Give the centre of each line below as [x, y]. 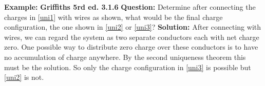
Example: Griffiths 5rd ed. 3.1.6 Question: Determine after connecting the [130, 7]
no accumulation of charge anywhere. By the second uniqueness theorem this [125, 57]
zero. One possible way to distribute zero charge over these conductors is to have [131, 47]
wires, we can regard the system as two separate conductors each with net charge [132, 37]
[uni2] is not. [24, 77]
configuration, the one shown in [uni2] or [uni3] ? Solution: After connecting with [133, 27]
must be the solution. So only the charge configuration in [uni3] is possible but [128, 67]
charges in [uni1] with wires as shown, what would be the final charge [113, 17]
